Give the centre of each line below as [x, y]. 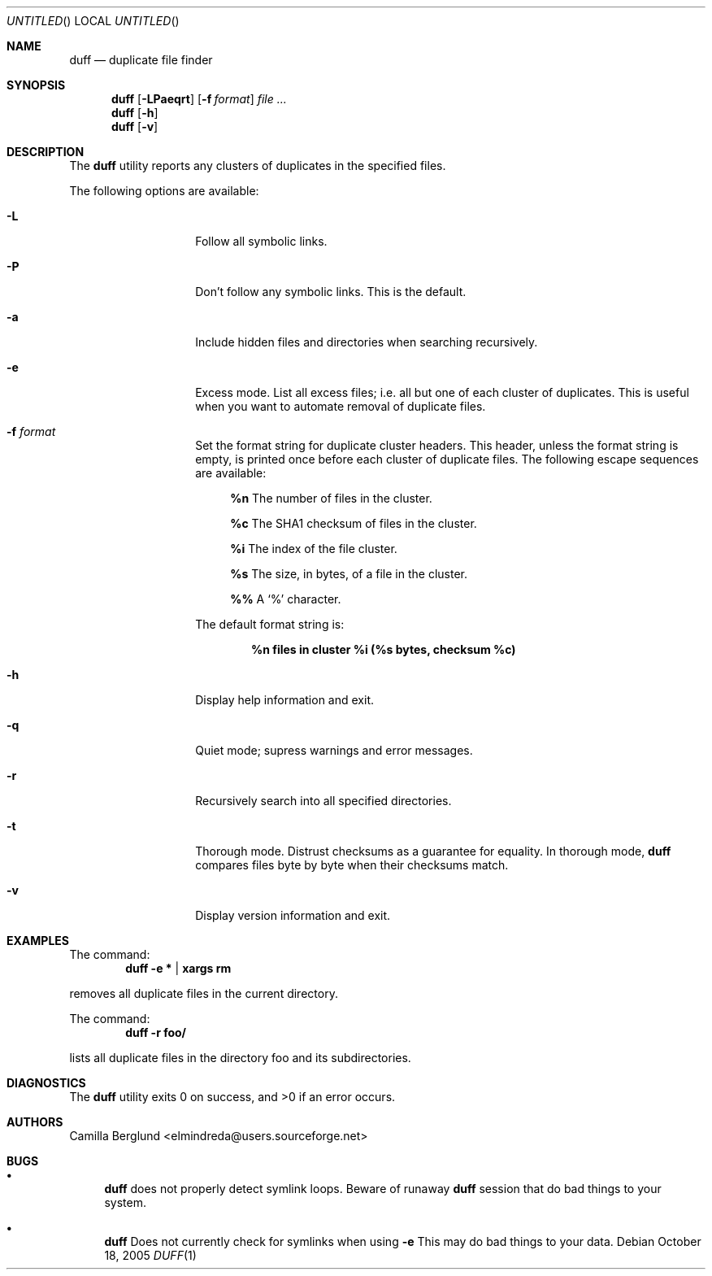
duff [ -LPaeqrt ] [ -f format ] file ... [199, 99]
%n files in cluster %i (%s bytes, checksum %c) [384, 649]
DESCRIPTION [46, 152]
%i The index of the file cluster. [314, 549]
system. [125, 1202]
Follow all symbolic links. [261, 241]
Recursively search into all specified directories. [323, 801]
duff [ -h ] [135, 113]
